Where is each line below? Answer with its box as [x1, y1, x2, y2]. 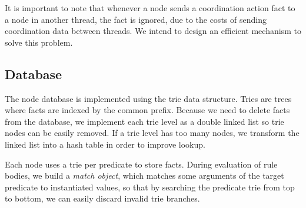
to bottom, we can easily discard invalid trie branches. [5, 192, 200, 204]
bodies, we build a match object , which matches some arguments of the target [5, 169, 284, 182]
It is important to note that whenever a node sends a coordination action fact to [5, 2, 295, 13]
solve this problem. [5, 36, 73, 48]
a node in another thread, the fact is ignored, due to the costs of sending [5, 13, 267, 25]
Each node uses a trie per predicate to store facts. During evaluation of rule [5, 158, 278, 170]
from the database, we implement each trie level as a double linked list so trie [5, 115, 284, 127]
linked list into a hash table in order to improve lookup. [5, 138, 205, 150]
